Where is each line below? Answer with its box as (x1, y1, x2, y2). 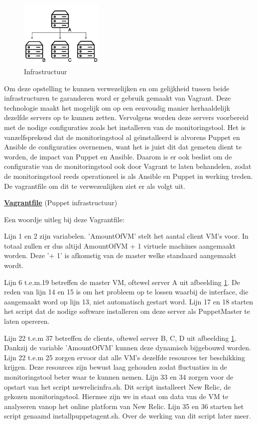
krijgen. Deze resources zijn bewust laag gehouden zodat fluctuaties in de (4, 362, 227, 372)
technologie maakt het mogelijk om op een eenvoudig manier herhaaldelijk (4, 102, 230, 113)
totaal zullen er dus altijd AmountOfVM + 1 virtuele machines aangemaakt (4, 240, 236, 251)
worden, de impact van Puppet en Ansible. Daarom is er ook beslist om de (4, 151, 232, 161)
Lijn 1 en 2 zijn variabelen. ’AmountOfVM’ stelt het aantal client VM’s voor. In (4, 231, 249, 241)
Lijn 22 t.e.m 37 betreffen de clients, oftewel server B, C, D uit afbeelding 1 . (4, 332, 237, 343)
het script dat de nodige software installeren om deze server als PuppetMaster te (4, 306, 250, 316)
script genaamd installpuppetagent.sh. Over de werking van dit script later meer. (4, 411, 251, 421)
